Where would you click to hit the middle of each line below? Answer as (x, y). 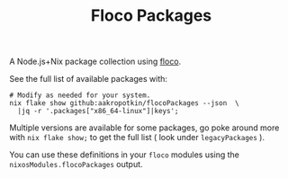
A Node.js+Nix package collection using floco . (95, 62)
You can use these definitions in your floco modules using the (125, 155)
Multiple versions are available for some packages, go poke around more (144, 128)
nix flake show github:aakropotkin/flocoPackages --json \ (125, 103)
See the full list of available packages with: (89, 79)
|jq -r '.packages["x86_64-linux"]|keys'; (98, 111)
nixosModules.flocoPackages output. (76, 165)
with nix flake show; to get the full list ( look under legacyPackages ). (137, 138)
